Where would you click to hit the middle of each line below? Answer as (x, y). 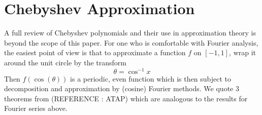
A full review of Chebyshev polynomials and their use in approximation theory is (130, 33)
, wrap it (243, 52)
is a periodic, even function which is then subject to (151, 78)
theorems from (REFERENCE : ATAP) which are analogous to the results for (126, 98)
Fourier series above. (36, 108)
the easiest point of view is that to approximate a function (95, 52)
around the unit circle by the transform (65, 62)
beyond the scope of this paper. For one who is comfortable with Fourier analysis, (131, 42)
